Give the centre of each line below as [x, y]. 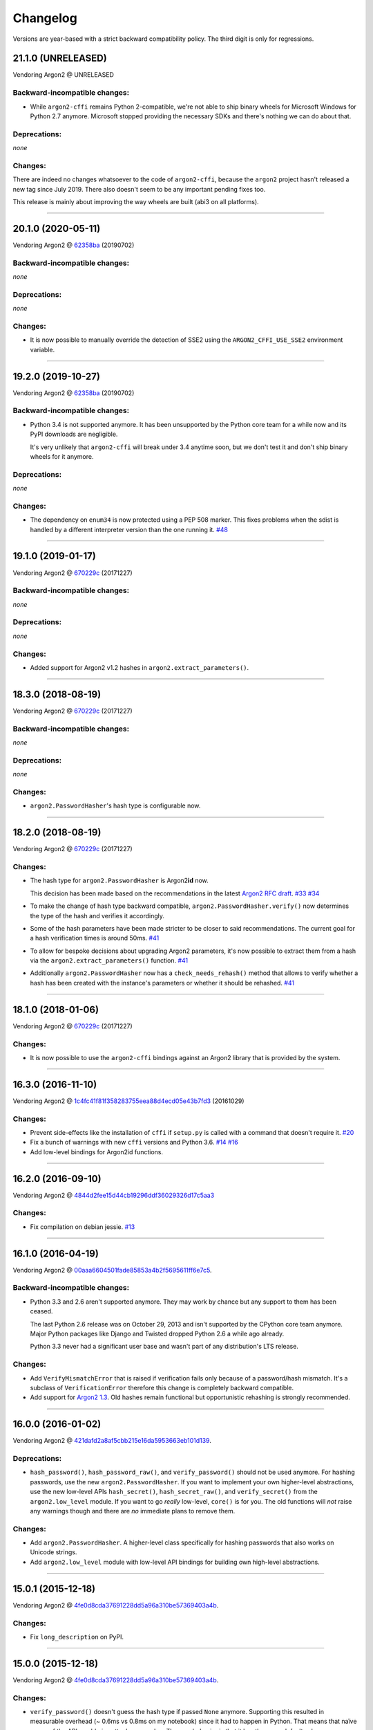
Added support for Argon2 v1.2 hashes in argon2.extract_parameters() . [140, 667]
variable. [42, 349]
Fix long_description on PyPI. [77, 1637]
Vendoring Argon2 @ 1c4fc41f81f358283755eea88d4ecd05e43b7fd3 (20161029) [128, 1101]
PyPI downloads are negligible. [74, 434]
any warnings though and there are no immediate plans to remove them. [133, 1511]
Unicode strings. [54, 1552]
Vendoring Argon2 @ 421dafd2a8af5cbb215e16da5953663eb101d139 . [112, 1441]
